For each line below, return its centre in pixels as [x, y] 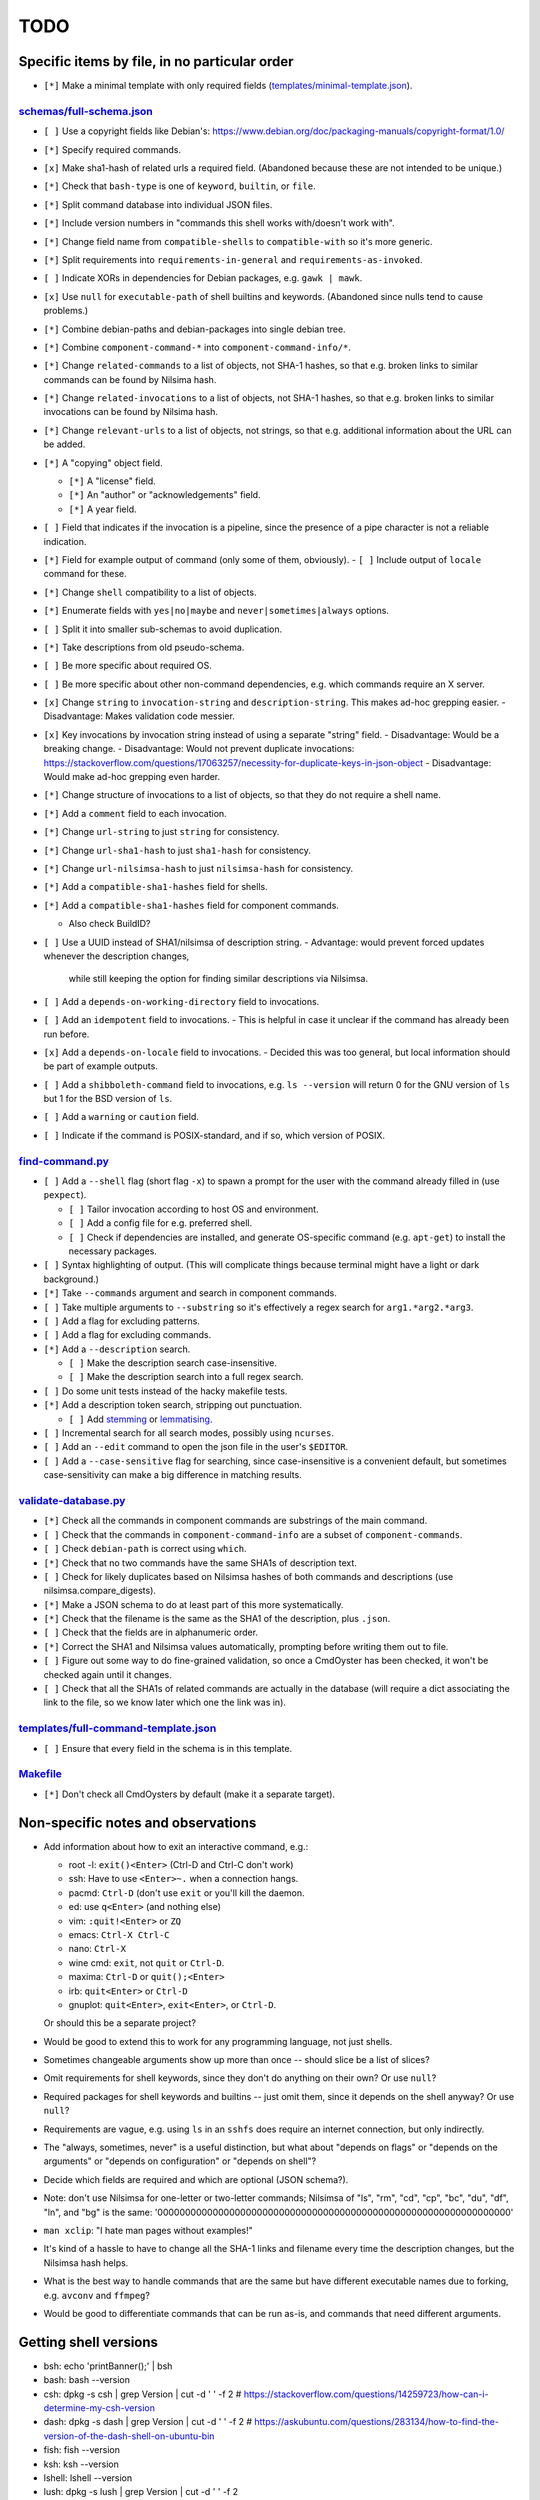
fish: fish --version [81, 2450]
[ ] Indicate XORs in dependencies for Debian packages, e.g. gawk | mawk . [203, 278]
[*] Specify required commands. [112, 149]
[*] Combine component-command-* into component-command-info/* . [197, 347]
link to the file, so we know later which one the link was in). [165, 1702]
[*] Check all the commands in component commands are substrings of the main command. [235, 1521]
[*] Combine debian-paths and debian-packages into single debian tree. [194, 329]
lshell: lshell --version [88, 2477]
